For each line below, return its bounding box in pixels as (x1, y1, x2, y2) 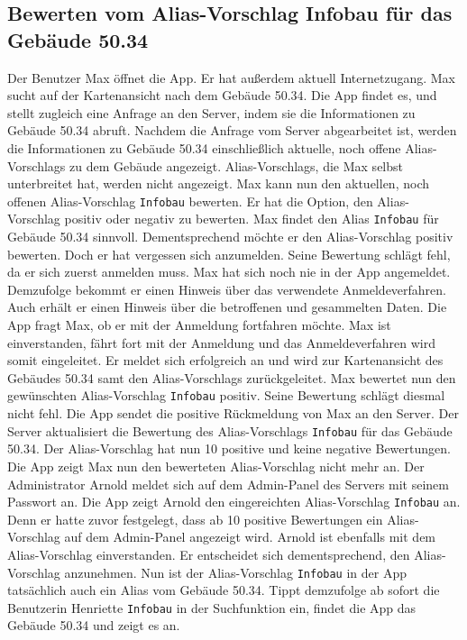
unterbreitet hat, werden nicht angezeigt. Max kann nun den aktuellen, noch (7, 174, 429, 193)
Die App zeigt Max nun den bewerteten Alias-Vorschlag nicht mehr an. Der (7, 456, 425, 475)
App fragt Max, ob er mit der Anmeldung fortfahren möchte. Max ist (7, 315, 391, 334)
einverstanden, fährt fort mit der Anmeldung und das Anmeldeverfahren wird (7, 333, 435, 352)
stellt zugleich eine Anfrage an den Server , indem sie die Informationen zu (7, 103, 416, 122)
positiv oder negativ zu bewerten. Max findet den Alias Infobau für (64, 209, 439, 228)
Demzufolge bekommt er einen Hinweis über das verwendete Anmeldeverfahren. (7, 279, 447, 298)
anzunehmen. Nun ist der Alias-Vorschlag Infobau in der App (64, 562, 407, 581)
